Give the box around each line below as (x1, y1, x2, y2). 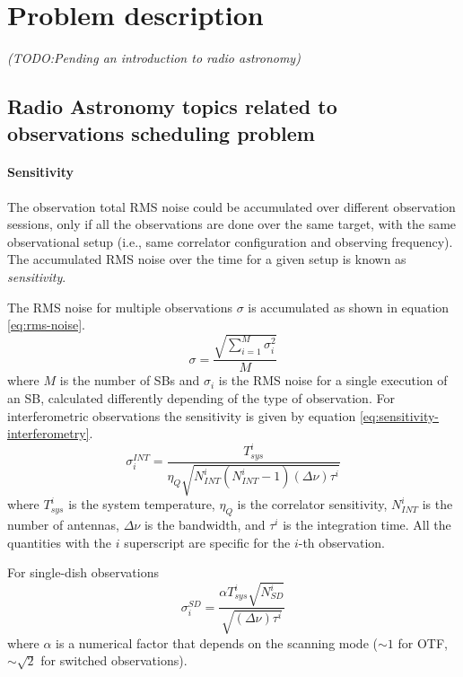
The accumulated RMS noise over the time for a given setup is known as (7, 250, 406, 268)
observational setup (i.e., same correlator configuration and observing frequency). (7, 232, 453, 251)
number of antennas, (7, 514, 119, 533)
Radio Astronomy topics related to (7, 92, 337, 120)
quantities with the (7, 532, 111, 551)
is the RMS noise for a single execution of (218, 371, 448, 390)
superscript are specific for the (124, 532, 291, 551)
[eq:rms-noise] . (7, 315, 85, 334)
